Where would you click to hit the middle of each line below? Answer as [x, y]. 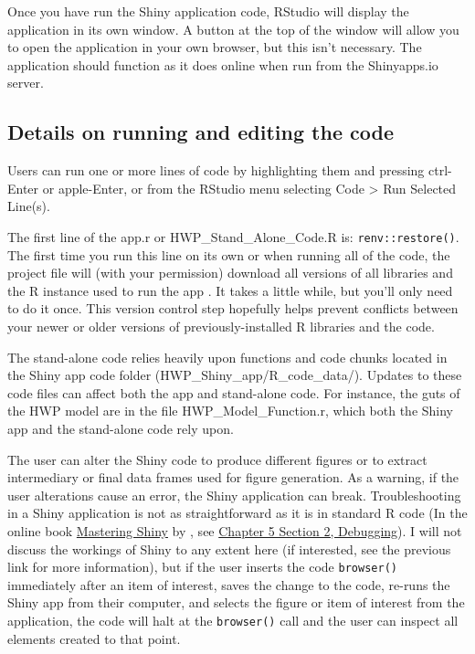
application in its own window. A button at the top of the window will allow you [233, 29]
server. [26, 83]
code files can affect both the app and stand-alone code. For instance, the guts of [234, 392]
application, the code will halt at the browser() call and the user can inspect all [233, 620]
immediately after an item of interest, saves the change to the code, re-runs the [229, 584]
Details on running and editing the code [201, 132]
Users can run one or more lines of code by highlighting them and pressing [216, 170]
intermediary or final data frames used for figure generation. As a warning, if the [233, 477]
